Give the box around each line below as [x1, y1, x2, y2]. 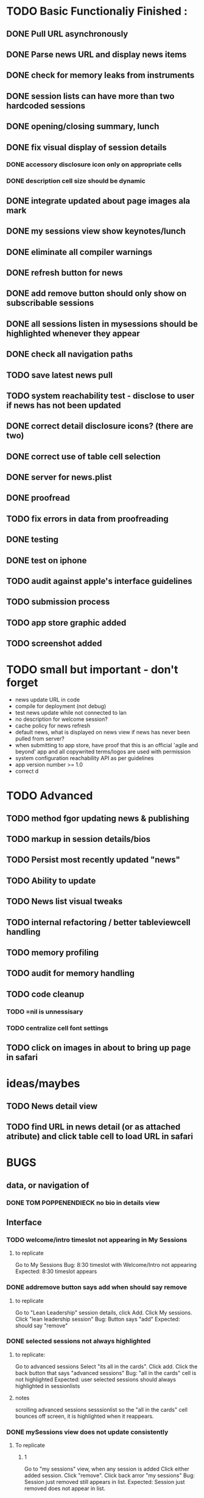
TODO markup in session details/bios [6, 834, 151, 844]
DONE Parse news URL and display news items [6, 49, 187, 59]
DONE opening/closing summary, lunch [6, 121, 160, 132]
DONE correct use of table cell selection [6, 451, 161, 462]
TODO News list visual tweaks [6, 896, 123, 907]
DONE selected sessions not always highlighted [6, 1337, 151, 1346]
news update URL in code [15, 696, 80, 704]
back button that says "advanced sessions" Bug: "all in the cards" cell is [15, 1369, 197, 1376]
